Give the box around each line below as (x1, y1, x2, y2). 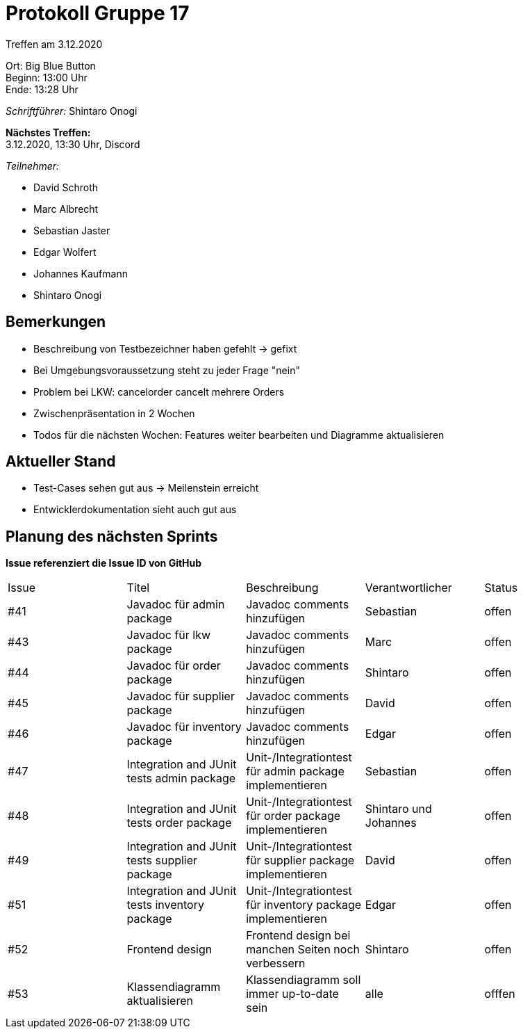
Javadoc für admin (126, 597, 225, 612)
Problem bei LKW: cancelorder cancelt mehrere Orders (33, 385, 285, 398)
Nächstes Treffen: (6, 126, 91, 138)
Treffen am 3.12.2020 (6, 38, 103, 50)
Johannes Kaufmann (33, 267, 128, 280)
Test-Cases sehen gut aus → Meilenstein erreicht (33, 482, 259, 494)
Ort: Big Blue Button (6, 59, 96, 72)
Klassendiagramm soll (246, 973, 361, 987)
